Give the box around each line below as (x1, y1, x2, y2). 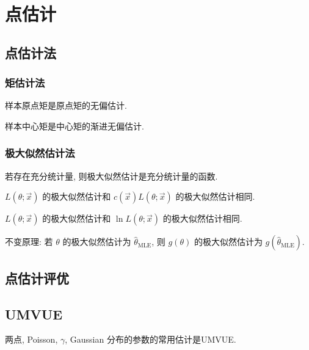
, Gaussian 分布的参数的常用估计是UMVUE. (65, 333, 236, 346)
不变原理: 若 (5, 235, 53, 248)
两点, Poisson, (5, 333, 58, 346)
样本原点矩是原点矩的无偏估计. (5, 99, 127, 112)
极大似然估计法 (5, 145, 75, 161)
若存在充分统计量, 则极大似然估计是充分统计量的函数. (5, 169, 218, 182)
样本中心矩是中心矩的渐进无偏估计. (5, 119, 144, 132)
